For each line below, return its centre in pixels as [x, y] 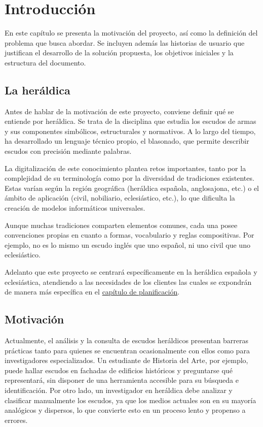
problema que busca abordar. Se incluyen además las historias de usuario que [125, 42]
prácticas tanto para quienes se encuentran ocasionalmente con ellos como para [127, 350]
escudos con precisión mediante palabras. [68, 151]
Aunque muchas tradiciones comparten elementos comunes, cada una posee [121, 225]
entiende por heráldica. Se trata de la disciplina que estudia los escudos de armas [130, 121]
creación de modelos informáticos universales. [75, 208]
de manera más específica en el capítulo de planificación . [92, 292]
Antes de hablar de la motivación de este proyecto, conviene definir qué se [119, 111]
